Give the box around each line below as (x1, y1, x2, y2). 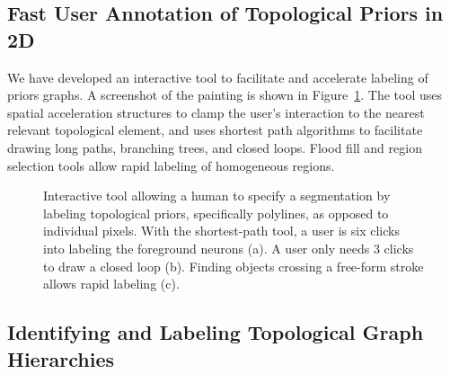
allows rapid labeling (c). (43, 274, 180, 293)
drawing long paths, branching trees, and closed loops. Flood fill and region (7, 138, 422, 156)
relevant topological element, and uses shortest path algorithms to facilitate (7, 120, 423, 139)
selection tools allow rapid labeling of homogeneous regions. (7, 156, 335, 174)
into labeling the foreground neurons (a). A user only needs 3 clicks (43, 238, 414, 257)
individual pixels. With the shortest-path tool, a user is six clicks (43, 221, 400, 240)
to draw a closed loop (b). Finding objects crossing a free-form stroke (43, 256, 424, 275)
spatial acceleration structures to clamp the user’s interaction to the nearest (7, 102, 425, 121)
